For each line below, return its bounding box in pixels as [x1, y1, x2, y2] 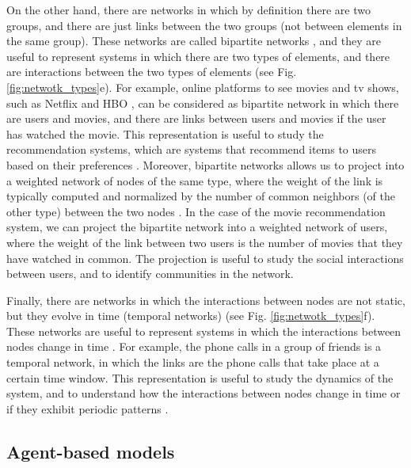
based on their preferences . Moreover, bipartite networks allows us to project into [6, 156, 405, 173]
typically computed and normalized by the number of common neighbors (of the [6, 188, 395, 204]
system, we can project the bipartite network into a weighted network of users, [6, 219, 388, 235]
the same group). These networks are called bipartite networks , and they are [6, 32, 382, 49]
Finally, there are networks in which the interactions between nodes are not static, [6, 291, 405, 308]
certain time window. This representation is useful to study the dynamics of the [6, 369, 394, 386]
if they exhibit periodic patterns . [6, 400, 169, 417]
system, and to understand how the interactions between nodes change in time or [6, 385, 401, 401]
